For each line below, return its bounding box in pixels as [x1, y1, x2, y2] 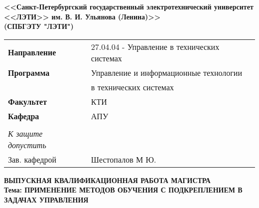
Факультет [8, 95, 47, 107]
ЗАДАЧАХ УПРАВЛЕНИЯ [4, 194, 89, 205]
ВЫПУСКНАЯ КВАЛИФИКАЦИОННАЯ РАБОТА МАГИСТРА [4, 175, 211, 185]
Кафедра [8, 110, 39, 122]
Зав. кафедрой [8, 153, 57, 165]
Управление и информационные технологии [91, 66, 242, 78]
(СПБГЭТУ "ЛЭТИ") [4, 21, 74, 31]
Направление [8, 46, 56, 58]
